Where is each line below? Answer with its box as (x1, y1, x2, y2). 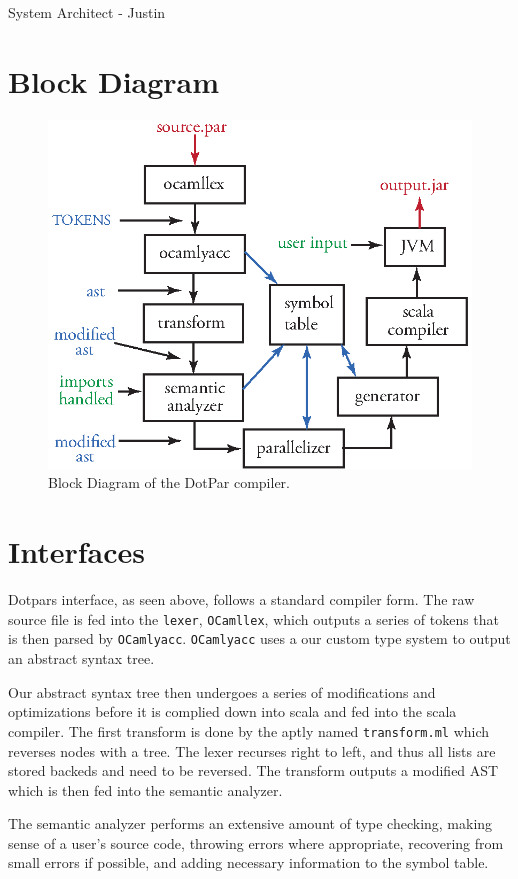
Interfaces (8, 531, 146, 572)
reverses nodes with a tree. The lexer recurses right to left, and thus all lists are (8, 740, 496, 761)
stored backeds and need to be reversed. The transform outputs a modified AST (8, 760, 499, 781)
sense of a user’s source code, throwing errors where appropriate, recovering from (8, 832, 504, 853)
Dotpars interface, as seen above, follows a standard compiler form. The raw (8, 589, 475, 610)
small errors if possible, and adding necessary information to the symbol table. (8, 852, 489, 873)
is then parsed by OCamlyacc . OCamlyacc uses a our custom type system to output (8, 628, 511, 649)
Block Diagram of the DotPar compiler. (48, 472, 291, 493)
